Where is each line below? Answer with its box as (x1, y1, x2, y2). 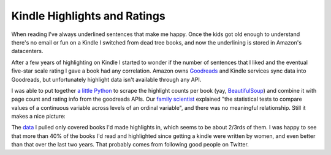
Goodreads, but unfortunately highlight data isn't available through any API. (11, 76, 202, 83)
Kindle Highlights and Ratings (11, 9, 165, 23)
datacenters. (11, 48, 44, 55)
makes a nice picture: (11, 113, 66, 120)
